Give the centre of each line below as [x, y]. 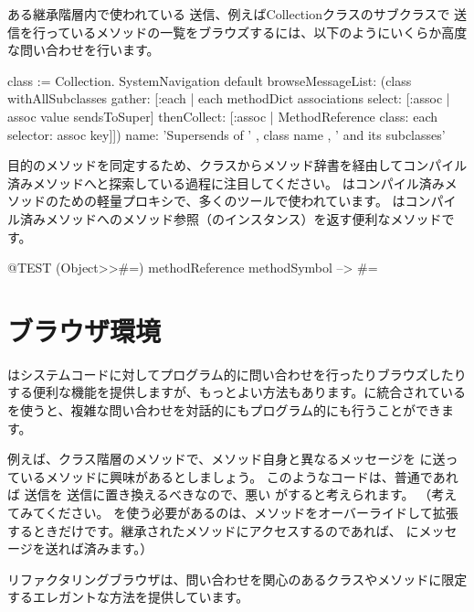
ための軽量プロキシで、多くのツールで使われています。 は [232, 201]
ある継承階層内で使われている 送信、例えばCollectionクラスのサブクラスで [229, 14]
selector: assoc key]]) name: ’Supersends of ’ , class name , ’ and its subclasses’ [226, 134]
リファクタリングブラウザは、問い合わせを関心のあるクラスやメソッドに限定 [237, 579]
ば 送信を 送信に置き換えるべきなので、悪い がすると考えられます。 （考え [232, 494]
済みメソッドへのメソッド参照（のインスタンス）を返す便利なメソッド [231, 218]
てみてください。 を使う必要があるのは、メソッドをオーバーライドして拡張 [233, 512]
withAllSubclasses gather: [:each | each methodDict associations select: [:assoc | [229, 98]
